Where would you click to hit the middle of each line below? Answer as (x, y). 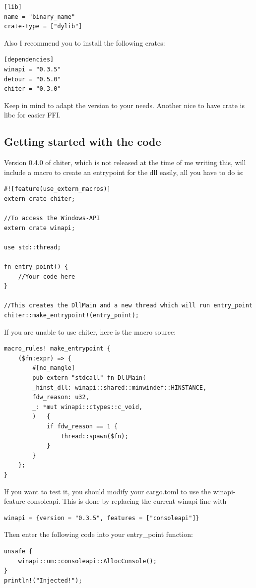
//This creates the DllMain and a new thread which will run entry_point (128, 306)
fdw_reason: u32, (61, 397)
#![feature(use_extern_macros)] (57, 189)
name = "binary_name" (40, 17)
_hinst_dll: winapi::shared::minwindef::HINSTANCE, (120, 387)
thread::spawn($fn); (95, 436)
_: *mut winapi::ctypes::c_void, (88, 407)
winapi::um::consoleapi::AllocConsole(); (87, 561)
